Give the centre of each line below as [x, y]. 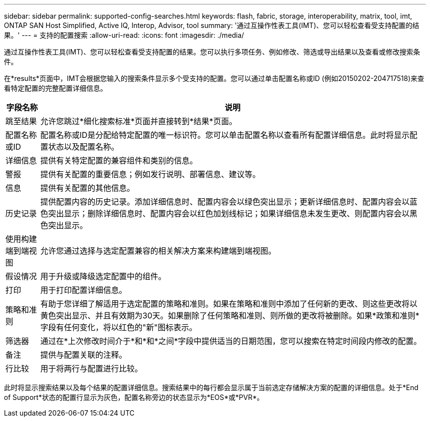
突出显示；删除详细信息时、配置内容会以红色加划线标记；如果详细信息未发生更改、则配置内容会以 [229, 213]
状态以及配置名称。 [84, 147]
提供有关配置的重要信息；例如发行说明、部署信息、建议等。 [150, 174]
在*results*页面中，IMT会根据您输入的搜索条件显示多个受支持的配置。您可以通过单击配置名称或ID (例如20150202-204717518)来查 [214, 78]
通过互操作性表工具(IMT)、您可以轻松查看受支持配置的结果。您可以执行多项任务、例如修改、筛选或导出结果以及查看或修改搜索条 [212, 52]
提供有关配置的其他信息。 [88, 188]
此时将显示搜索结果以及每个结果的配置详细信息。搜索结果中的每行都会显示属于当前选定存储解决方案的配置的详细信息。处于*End [211, 387]
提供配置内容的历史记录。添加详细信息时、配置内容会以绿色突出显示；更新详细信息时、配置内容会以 [225, 202]
